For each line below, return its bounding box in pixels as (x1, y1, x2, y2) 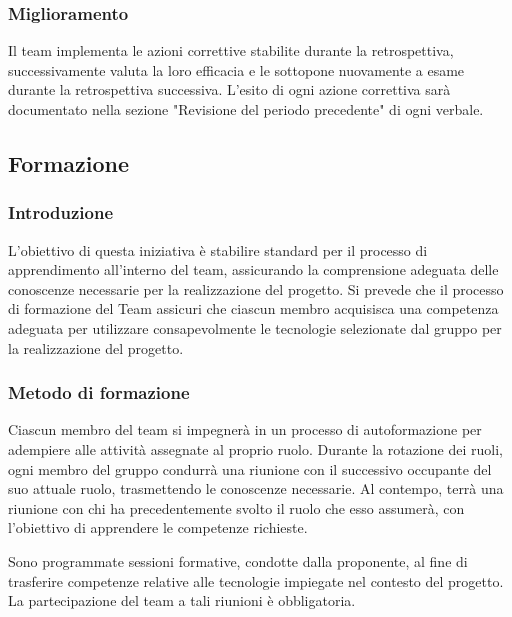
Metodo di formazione (8, 380, 190, 405)
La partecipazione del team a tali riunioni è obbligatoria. (8, 590, 356, 611)
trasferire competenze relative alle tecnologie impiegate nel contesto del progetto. (8, 570, 504, 591)
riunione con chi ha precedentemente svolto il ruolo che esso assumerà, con (8, 497, 465, 518)
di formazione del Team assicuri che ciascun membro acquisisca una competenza (8, 298, 499, 319)
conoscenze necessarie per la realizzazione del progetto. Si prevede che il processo (8, 278, 504, 299)
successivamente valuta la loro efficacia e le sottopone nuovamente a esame (8, 59, 465, 80)
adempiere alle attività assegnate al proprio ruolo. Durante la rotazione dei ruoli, (8, 438, 503, 459)
